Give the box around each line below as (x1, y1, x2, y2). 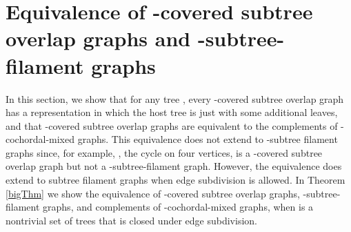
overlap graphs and (6, 24, 191, 52)
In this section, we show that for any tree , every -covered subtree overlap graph (6, 91, 344, 106)
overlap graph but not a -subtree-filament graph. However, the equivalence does (6, 159, 342, 173)
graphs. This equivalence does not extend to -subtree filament (77, 132, 338, 146)
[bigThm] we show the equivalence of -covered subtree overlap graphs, (6, 186, 300, 200)
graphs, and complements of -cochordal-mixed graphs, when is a (43, 200, 314, 214)
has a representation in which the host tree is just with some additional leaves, (6, 105, 338, 119)
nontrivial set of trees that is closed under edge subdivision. (6, 213, 257, 227)
